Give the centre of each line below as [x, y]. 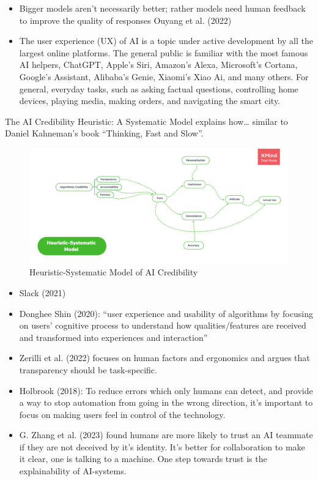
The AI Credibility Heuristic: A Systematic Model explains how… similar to [146, 121]
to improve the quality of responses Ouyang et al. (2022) [125, 20]
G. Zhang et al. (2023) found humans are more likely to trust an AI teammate [166, 435]
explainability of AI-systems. [73, 471]
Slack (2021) [43, 292]
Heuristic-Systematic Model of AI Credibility [114, 272]
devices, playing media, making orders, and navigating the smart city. [150, 101]
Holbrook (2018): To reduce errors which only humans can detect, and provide [166, 390]
